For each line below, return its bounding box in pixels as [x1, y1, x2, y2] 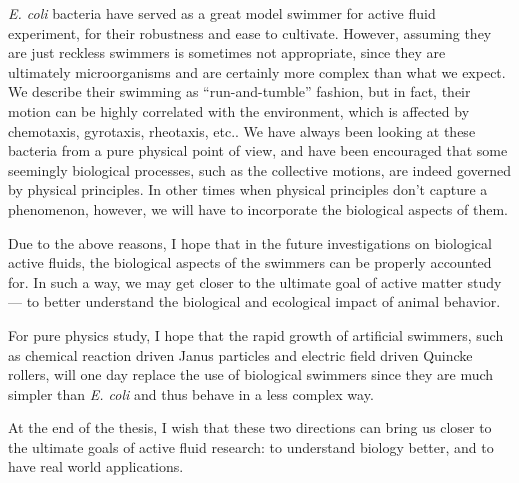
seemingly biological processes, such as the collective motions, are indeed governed [8, 159, 512, 180]
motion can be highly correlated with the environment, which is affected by [8, 100, 470, 121]
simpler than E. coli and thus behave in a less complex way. [8, 383, 374, 404]
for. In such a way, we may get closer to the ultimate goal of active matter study [8, 271, 502, 292]
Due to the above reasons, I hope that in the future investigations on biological [8, 232, 492, 253]
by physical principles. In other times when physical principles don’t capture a [8, 179, 488, 200]
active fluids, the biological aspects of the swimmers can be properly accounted [8, 252, 492, 273]
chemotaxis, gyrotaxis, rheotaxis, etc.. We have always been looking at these [8, 120, 476, 141]
